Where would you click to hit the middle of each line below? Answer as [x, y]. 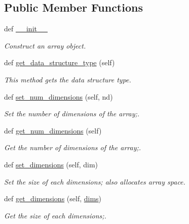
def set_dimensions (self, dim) [51, 164]
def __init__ [26, 29]
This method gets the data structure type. [68, 79]
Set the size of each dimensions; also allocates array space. [95, 181]
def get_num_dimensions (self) [53, 130]
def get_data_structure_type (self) [60, 62]
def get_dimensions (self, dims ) [53, 198]
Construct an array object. [45, 45]
